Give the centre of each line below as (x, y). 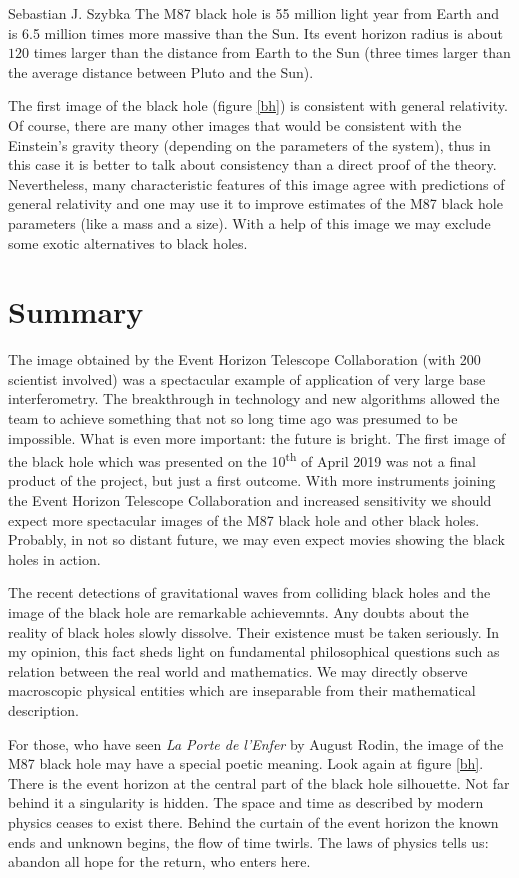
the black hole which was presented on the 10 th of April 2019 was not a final (242, 459)
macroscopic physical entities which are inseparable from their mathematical (242, 690)
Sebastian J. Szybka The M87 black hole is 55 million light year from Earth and (254, 13)
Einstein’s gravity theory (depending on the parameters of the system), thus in (249, 144)
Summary (76, 311)
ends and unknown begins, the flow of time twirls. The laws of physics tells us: (248, 841)
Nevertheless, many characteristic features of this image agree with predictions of (256, 183)
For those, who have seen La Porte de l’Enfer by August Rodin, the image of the (256, 743)
